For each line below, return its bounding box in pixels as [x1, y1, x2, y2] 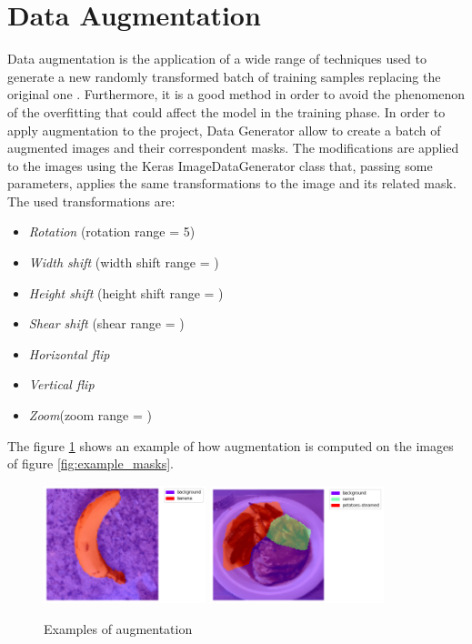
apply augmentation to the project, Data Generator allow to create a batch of [7, 120, 441, 139]
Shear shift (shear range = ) [28, 314, 185, 333]
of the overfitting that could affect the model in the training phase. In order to [7, 102, 446, 121]
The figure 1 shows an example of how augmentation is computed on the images [7, 436, 454, 455]
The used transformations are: [7, 191, 176, 210]
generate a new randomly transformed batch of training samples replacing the [7, 66, 441, 86]
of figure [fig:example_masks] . [7, 454, 175, 473]
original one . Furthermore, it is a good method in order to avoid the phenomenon [7, 85, 465, 104]
